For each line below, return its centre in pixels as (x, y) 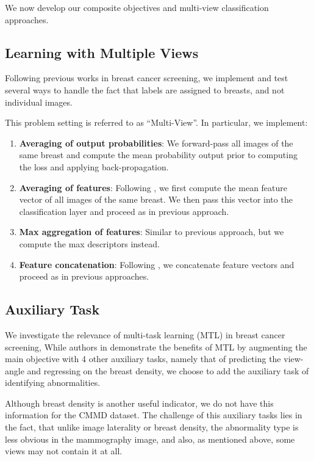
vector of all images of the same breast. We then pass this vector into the (156, 199)
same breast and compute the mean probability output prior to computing (158, 155)
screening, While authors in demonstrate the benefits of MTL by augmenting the (156, 347)
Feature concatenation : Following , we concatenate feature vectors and (157, 264)
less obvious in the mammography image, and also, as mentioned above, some (150, 439)
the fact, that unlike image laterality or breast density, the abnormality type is (152, 427)
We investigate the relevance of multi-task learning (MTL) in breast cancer (145, 334)
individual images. (39, 102)
